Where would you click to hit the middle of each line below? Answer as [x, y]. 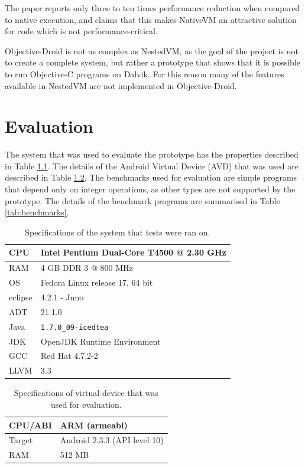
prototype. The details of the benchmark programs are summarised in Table [142, 200]
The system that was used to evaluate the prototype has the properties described [152, 154]
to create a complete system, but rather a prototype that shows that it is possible [152, 62]
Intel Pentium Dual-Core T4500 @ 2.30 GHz [133, 252]
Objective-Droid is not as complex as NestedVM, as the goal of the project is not [152, 50]
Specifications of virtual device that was [86, 393]
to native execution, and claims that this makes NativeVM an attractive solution [151, 19]
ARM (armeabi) [94, 425]
